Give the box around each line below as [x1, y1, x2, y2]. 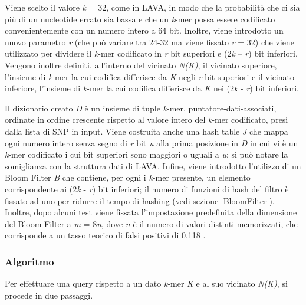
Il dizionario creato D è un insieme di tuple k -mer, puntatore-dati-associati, [5, 101, 277, 114]
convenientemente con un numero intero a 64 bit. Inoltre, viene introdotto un [5, 24, 284, 37]
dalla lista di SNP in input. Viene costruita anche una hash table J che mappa [5, 124, 288, 137]
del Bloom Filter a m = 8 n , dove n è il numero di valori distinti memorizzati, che [5, 217, 298, 229]
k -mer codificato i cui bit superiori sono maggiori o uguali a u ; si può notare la [5, 148, 288, 160]
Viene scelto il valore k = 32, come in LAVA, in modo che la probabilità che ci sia [5, 1, 300, 13]
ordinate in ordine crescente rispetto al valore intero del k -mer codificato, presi [5, 113, 288, 126]
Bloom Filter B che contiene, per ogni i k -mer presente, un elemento [5, 171, 251, 183]
